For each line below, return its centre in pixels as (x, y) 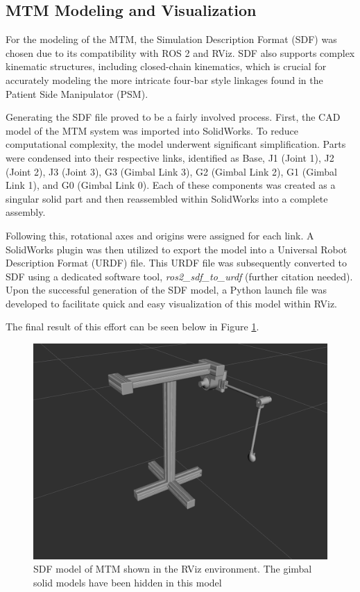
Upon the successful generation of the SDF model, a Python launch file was (166, 290)
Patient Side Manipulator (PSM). (77, 93)
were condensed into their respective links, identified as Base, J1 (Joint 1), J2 (170, 157)
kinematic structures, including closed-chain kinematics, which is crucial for (166, 66)
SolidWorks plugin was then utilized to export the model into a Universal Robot (177, 249)
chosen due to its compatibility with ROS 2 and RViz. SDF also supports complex (180, 52)
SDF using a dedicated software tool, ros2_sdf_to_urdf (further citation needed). (179, 276)
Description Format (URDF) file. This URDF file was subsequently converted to (177, 263)
